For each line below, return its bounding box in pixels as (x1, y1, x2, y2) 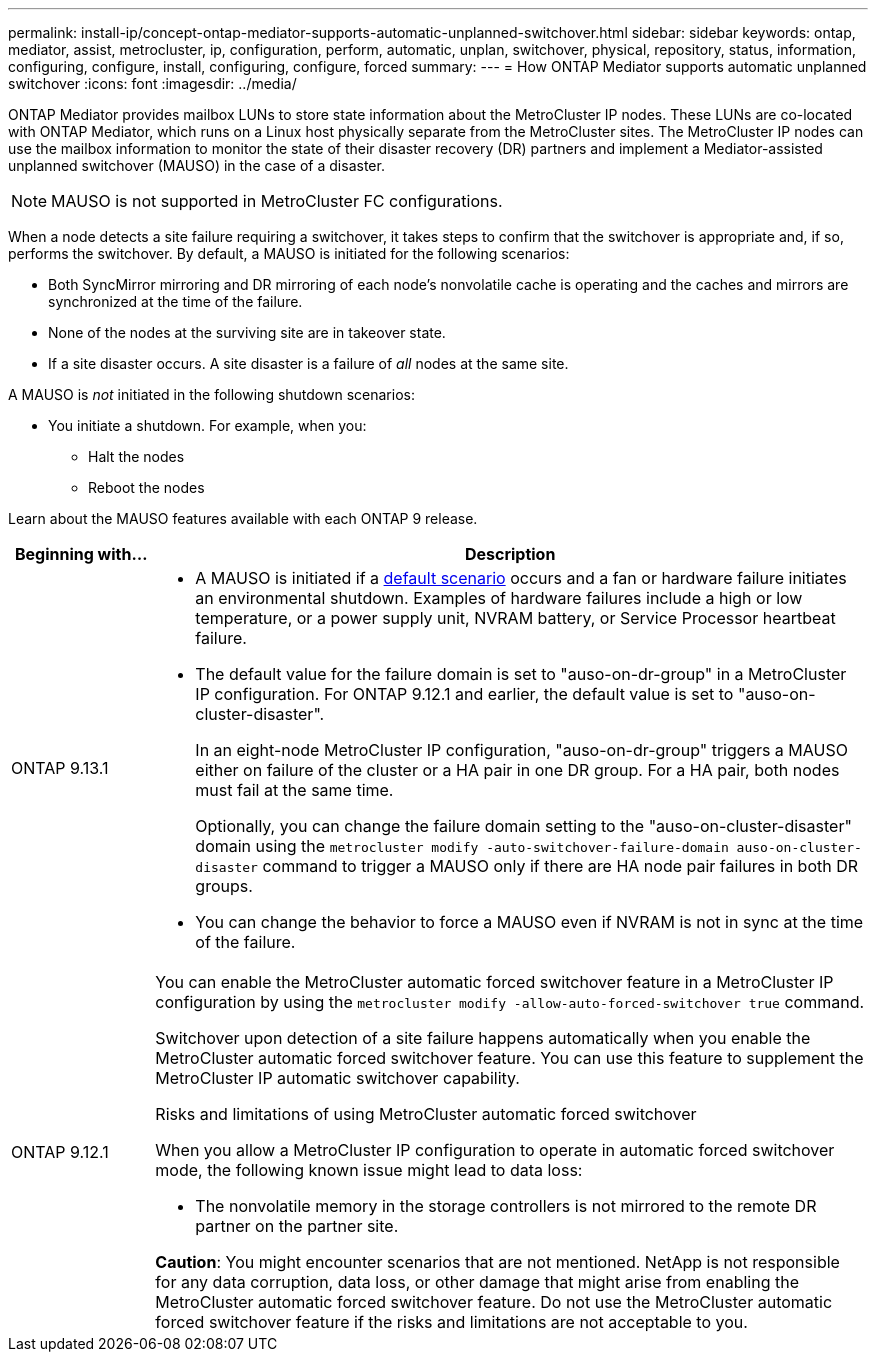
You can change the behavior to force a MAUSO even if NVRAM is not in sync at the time (195, 912, 864, 932)
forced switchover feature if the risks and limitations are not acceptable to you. (155, 1312, 748, 1332)
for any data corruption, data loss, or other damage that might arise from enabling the (155, 1272, 799, 1292)
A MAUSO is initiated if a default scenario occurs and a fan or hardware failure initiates (195, 568, 847, 588)
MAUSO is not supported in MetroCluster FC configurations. (51, 191, 503, 211)
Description (464, 544, 556, 564)
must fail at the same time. (195, 780, 394, 800)
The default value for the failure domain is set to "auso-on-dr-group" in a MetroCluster (195, 664, 847, 684)
